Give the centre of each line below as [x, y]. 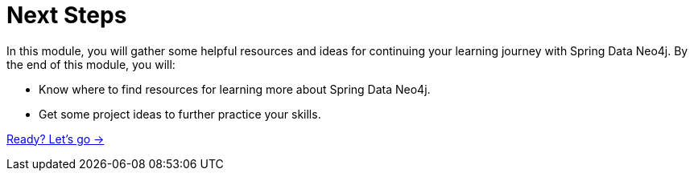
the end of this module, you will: [91, 64]
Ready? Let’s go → [56, 139]
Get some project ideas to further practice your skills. [180, 114]
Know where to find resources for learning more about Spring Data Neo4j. [235, 89]
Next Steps [67, 15]
